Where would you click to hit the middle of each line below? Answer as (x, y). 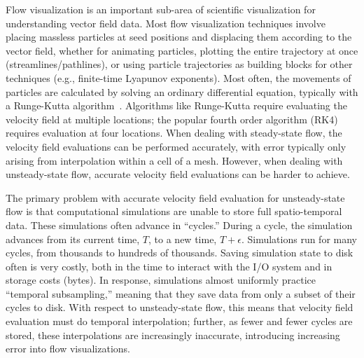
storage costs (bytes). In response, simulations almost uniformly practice (161, 280)
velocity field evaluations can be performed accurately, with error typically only (176, 146)
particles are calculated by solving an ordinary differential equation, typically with (182, 91)
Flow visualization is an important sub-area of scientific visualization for (161, 9)
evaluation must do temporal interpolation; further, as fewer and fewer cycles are (179, 321)
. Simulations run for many (299, 239)
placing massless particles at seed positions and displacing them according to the (179, 37)
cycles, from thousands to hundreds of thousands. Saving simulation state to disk (180, 253)
